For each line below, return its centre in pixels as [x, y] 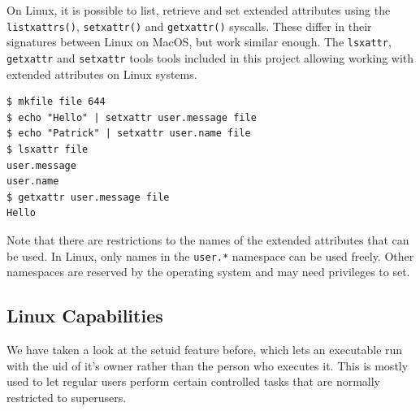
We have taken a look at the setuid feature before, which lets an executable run [205, 349]
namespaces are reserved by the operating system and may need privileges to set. [208, 272]
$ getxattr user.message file [88, 197]
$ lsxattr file [48, 149]
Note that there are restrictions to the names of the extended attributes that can [208, 239]
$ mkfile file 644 [56, 102]
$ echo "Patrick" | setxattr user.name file [129, 134]
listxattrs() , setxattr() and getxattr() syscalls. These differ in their [189, 26]
